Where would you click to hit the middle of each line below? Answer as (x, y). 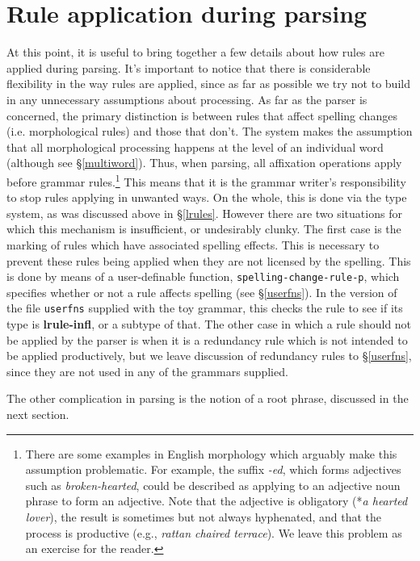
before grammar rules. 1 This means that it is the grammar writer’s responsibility (206, 180)
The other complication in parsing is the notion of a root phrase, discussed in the (208, 398)
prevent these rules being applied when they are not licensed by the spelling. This (209, 260)
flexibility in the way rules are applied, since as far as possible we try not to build (208, 84)
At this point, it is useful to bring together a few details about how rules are (195, 52)
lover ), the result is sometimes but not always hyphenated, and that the (204, 516)
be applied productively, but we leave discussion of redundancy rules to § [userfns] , (209, 356)
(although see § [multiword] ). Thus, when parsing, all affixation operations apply (204, 163)
